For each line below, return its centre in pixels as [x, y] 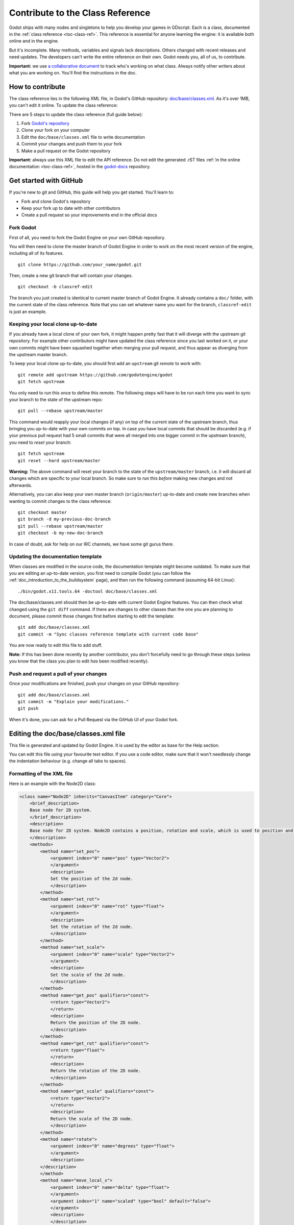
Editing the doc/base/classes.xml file [67, 733]
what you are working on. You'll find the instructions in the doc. [73, 73]
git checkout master [42, 512]
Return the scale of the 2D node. [92, 1119]
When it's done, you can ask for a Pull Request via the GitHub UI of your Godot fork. [94, 719]
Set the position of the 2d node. [92, 879]
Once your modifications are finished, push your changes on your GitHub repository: [94, 684]
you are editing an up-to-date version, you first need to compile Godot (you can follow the [100, 573]
